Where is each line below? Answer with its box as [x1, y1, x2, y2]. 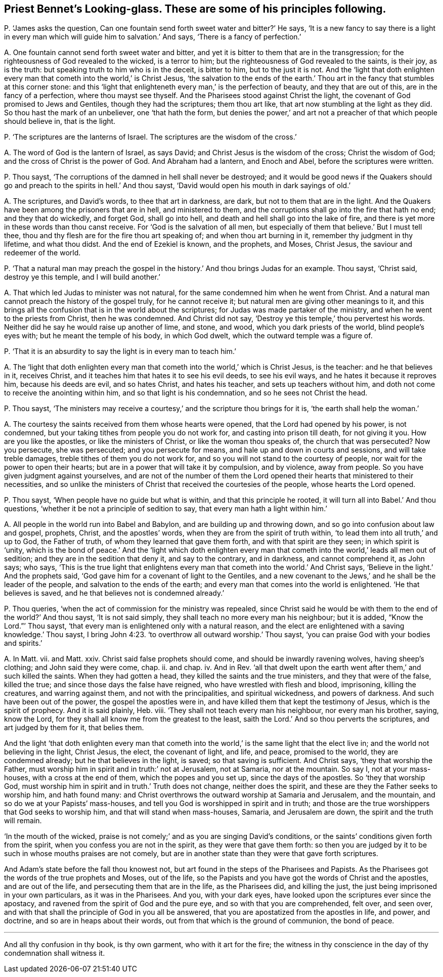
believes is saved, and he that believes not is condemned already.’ [4, 589, 225, 598]
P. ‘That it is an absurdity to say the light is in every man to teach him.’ [4, 347, 236, 356]
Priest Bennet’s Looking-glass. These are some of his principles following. [4, 3, 386, 15]
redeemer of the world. [4, 248, 81, 257]
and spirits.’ [4, 639, 42, 648]
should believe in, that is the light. [4, 117, 116, 126]
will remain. [4, 816, 42, 825]
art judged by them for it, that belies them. [4, 723, 144, 732]
